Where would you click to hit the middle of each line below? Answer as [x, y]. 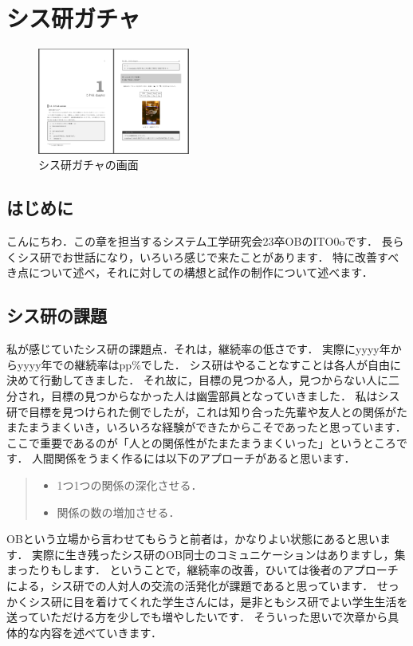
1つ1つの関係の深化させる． [130, 485]
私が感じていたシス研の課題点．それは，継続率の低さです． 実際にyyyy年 [199, 349]
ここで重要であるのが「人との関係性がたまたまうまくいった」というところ [201, 442]
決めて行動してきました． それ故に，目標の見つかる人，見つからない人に [198, 380]
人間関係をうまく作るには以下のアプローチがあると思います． [194, 458]
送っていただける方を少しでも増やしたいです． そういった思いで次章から [197, 617]
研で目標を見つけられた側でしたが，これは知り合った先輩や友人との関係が [202, 411]
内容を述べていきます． [100, 632]
